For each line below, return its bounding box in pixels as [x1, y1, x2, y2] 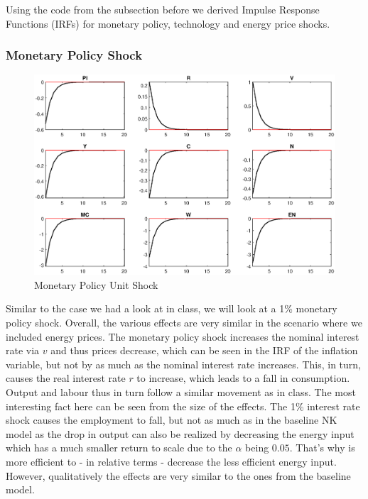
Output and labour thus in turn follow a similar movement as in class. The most [6, 384, 356, 399]
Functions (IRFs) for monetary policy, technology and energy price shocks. [6, 16, 330, 31]
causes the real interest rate [6, 371, 126, 385]
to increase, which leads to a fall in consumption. [136, 371, 350, 385]
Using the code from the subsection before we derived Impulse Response [6, 2, 320, 16]
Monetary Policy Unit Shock [34, 277, 158, 292]
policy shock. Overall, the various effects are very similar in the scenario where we [6, 315, 362, 330]
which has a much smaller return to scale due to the [6, 440, 232, 455]
